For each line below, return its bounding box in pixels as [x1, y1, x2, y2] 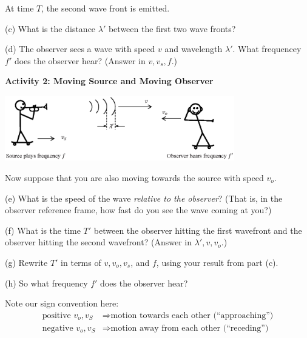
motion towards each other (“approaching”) [110, 311, 274, 320]
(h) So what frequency [5, 276, 88, 289]
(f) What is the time [5, 224, 81, 236]
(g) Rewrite [5, 256, 48, 268]
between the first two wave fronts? [108, 22, 236, 35]
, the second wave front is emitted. [41, 2, 170, 14]
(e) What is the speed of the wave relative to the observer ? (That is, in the [5, 191, 283, 204]
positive [42, 311, 71, 320]
